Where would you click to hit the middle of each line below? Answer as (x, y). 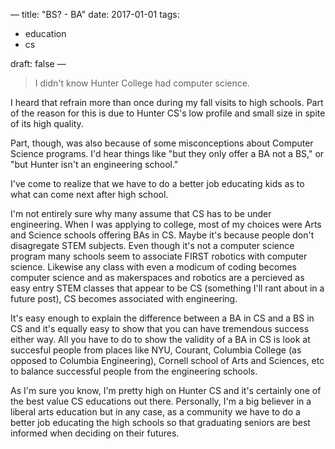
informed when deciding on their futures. (95, 433)
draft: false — (38, 63)
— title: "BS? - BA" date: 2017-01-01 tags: (95, 14)
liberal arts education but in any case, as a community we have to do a (155, 412)
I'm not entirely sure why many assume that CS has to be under (141, 213)
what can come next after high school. (89, 194)
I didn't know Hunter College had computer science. (142, 83)
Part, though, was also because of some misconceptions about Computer (162, 143)
